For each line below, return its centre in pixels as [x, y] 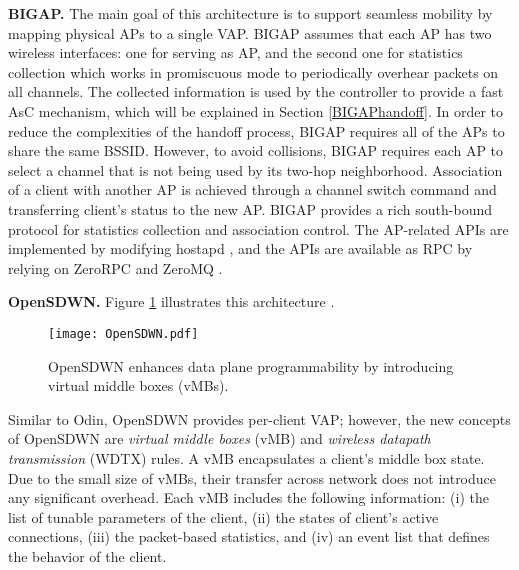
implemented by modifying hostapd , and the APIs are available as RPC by [240, 248]
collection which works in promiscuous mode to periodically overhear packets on [253, 71]
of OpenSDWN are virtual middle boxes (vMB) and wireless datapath [219, 438]
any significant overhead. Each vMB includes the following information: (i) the [248, 497]
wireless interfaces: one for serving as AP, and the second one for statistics [235, 52]
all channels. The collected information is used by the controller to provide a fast [256, 91]
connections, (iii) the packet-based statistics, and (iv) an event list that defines [249, 536]
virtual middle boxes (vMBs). [138, 385]
